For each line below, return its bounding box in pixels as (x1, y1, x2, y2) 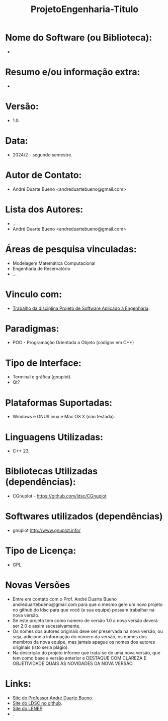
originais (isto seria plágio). (12, 644, 69, 650)
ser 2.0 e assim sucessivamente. (12, 623, 80, 629)
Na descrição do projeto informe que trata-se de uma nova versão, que (12, 650, 161, 655)
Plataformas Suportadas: (5, 397, 113, 408)
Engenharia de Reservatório (12, 265, 70, 271)
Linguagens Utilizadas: (5, 431, 104, 442)
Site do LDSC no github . (12, 700, 63, 706)
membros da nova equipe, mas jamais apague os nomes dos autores (12, 639, 155, 645)
